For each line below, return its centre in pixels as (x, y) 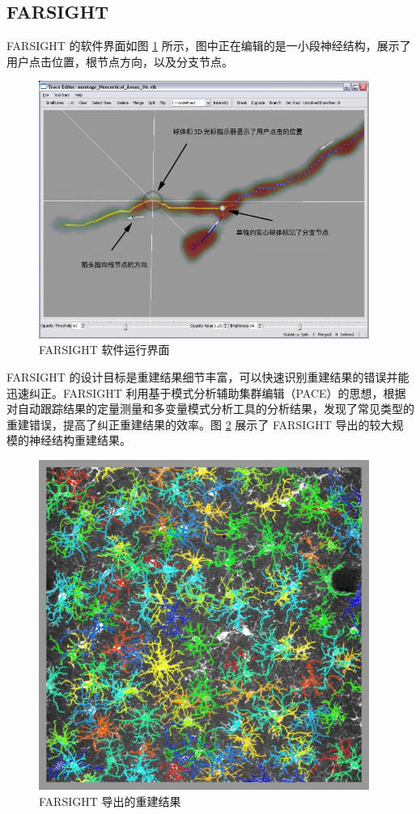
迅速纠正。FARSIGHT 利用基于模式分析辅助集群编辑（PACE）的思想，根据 (206, 392)
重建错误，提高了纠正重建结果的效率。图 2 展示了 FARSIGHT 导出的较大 (199, 424)
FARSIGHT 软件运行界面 (104, 350)
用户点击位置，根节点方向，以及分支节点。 (120, 61)
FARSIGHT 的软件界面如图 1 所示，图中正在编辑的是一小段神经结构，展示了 (209, 46)
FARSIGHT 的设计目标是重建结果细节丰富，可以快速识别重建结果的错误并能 (208, 376)
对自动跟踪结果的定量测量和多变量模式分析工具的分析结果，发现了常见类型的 (210, 409)
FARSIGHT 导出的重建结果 (110, 801)
